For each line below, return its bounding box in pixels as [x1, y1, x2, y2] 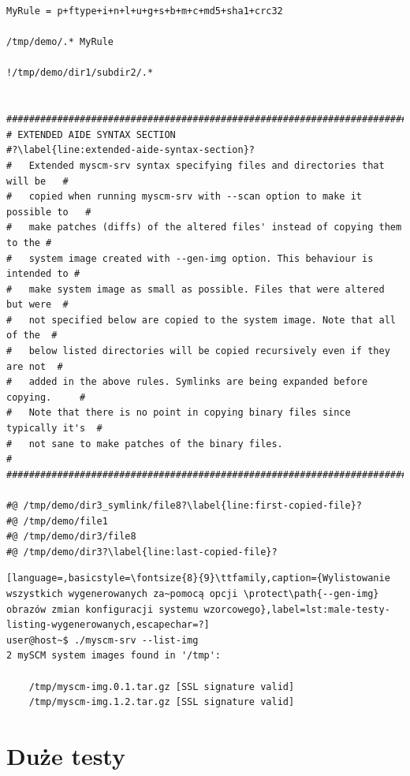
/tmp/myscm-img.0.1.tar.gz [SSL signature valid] [28, 681, 295, 692]
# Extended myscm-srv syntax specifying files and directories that [6, 159, 385, 171]
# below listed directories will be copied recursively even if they [6, 345, 390, 357]
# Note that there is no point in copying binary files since [6, 407, 351, 419]
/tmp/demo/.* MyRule [6, 36, 114, 48]
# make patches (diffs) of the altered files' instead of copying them [6, 222, 402, 233]
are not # [6, 360, 63, 372]
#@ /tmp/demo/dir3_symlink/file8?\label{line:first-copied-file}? [6, 500, 363, 511]
